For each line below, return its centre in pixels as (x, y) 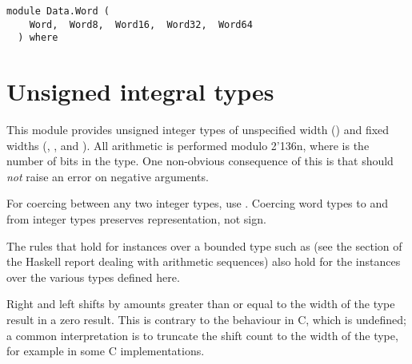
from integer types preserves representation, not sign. (136, 219)
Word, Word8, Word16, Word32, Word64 (141, 24)
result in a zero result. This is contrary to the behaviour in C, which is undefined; (206, 320)
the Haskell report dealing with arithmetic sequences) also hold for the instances (204, 261)
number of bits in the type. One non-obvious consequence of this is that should (200, 161)
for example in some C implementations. (106, 351)
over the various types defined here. (93, 277)
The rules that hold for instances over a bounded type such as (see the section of (204, 245)
